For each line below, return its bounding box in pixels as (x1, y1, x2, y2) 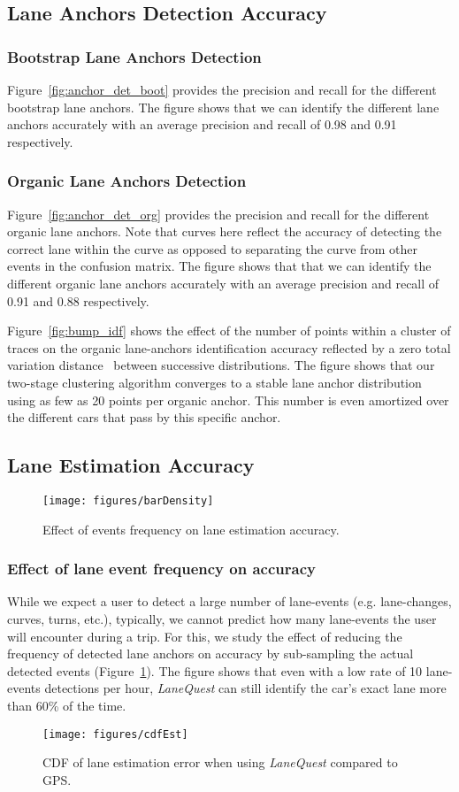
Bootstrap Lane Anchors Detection (7, 45, 262, 67)
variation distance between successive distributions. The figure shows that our (7, 356, 435, 374)
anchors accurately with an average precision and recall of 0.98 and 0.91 (7, 115, 397, 134)
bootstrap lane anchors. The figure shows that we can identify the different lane (7, 97, 440, 116)
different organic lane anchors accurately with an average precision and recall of (7, 273, 440, 292)
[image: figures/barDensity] (42, 494, 214, 507)
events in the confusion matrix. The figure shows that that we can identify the (7, 257, 432, 275)
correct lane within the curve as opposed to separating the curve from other (7, 239, 418, 258)
